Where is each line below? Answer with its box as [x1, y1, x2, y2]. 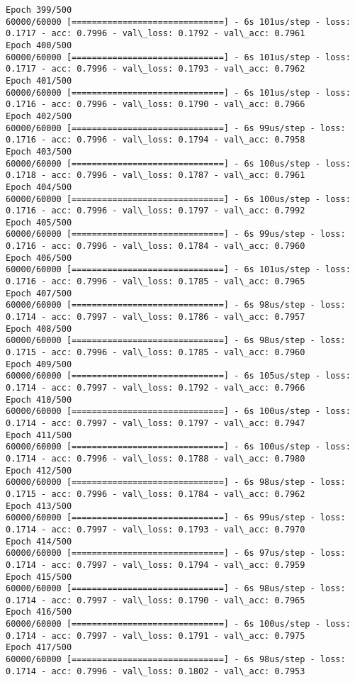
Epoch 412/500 [6, 465, 72, 476]
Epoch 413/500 [6, 501, 72, 511]
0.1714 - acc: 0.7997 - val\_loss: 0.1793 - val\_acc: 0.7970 [6, 524, 305, 535]
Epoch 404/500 [6, 181, 72, 192]
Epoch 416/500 [6, 607, 72, 617]
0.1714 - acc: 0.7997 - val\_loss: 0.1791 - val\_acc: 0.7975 [6, 630, 305, 641]
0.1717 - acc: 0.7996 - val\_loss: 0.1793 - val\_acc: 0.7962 [6, 64, 305, 74]
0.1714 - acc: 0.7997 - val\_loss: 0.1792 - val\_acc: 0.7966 [6, 383, 305, 393]
